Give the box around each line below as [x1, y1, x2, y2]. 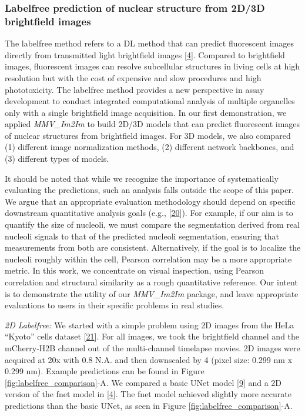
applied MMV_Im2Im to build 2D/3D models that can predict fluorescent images [5, 118, 300, 130]
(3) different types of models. [5, 152, 109, 165]
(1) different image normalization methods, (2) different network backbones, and [5, 141, 294, 153]
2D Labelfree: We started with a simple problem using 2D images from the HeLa [5, 318, 294, 331]
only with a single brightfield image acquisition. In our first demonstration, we [5, 106, 287, 118]
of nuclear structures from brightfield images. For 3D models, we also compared [5, 129, 291, 141]
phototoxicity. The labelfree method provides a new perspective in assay [5, 83, 264, 95]
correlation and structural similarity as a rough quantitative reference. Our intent [5, 276, 298, 288]
